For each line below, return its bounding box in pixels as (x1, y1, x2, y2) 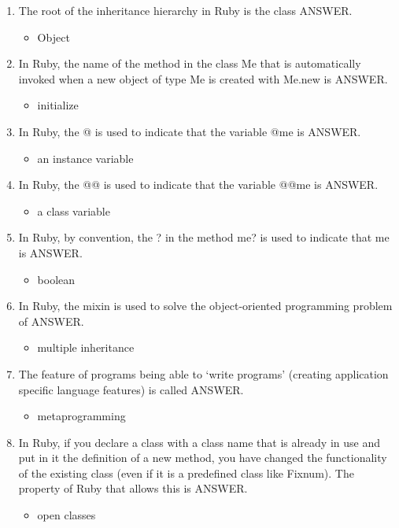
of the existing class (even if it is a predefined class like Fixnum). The (18, 464, 354, 481)
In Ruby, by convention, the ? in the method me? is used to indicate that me (18, 229, 390, 246)
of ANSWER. (18, 312, 84, 329)
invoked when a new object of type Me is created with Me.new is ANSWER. (18, 70, 388, 87)
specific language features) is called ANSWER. (18, 381, 244, 397)
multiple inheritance (37, 339, 135, 356)
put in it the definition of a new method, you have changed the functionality (18, 449, 387, 466)
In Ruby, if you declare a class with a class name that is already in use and (18, 434, 380, 450)
